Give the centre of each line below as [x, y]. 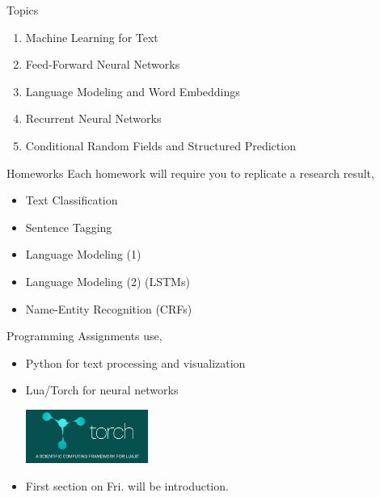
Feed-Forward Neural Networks [103, 64]
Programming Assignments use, [84, 336]
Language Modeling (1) [83, 254]
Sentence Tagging [69, 227]
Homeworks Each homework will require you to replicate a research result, [190, 173]
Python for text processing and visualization [135, 362]
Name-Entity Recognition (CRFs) [109, 308]
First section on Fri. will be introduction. [127, 486]
